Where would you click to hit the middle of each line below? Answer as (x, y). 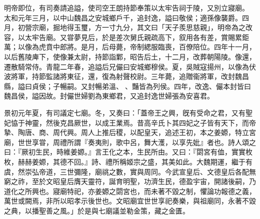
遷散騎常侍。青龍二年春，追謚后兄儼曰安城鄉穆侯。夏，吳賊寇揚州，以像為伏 (130, 66)
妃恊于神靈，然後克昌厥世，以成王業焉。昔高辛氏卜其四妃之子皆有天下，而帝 (130, 122)
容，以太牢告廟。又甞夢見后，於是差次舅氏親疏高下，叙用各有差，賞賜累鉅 (126, 37)
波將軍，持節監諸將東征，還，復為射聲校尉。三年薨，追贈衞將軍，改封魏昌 (126, 76)
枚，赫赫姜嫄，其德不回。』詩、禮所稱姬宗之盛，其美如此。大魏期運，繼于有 (128, 161)
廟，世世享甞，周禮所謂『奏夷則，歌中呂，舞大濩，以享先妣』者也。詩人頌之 (130, 142)
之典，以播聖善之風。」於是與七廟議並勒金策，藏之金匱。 (97, 210)
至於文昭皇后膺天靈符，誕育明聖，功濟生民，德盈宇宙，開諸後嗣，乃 (144, 181)
